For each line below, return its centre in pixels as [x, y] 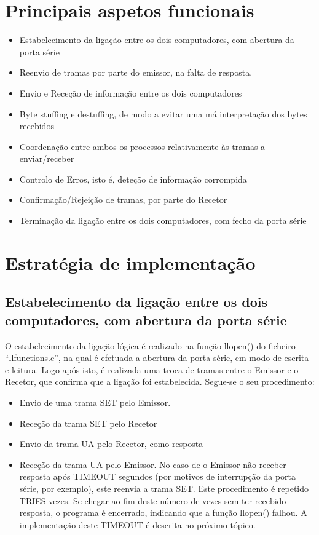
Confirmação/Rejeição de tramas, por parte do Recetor [123, 200]
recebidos [37, 126]
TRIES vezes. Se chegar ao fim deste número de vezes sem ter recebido [153, 500]
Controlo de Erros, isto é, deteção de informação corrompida [133, 179]
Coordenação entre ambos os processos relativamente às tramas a [142, 146]
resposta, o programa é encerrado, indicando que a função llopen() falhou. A [163, 513]
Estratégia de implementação [130, 262]
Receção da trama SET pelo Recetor [88, 423]
